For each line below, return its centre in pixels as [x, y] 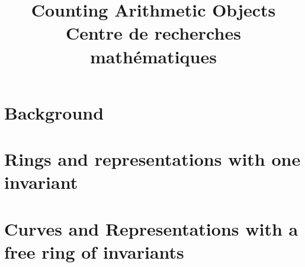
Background [54, 112]
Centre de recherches [153, 33]
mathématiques [153, 56]
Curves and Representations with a [151, 228]
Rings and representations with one [152, 159]
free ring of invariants [94, 251]
